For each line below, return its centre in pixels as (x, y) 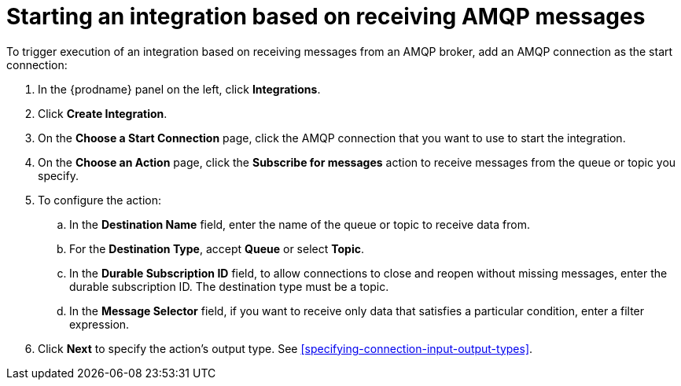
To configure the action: (100, 200)
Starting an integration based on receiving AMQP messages (326, 17)
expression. (99, 324)
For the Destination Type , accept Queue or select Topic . (217, 248)
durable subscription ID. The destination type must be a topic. (229, 286)
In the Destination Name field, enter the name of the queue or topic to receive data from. (300, 224)
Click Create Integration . (103, 113)
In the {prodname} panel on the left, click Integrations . (179, 89)
